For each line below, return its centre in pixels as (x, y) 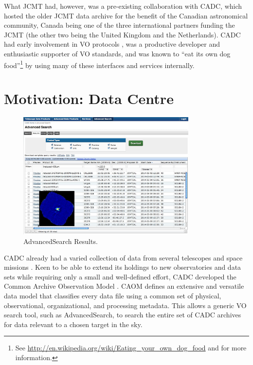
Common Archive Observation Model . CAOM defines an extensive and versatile (124, 286)
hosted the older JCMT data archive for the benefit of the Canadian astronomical (126, 15)
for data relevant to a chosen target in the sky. (73, 324)
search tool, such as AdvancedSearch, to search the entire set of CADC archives (123, 315)
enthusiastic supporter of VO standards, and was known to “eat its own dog (117, 53)
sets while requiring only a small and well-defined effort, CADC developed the (120, 276)
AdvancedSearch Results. (61, 241)
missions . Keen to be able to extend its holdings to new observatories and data (123, 267)
